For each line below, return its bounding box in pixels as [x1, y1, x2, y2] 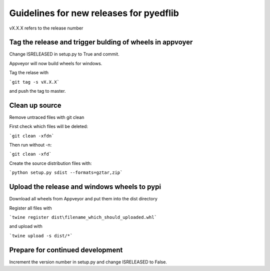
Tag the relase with [9, 70, 49, 76]
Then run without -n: [9, 142, 52, 148]
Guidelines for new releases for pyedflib [9, 8, 179, 19]
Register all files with [9, 205, 52, 211]
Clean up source [9, 101, 62, 110]
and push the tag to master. [9, 88, 66, 94]
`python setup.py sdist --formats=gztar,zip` [9, 170, 123, 175]
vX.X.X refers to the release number [9, 25, 83, 31]
